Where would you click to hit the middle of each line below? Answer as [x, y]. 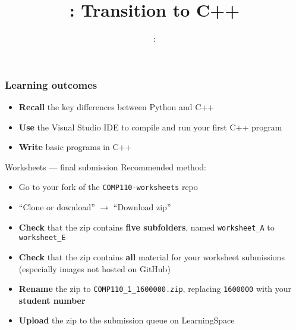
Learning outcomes [51, 84]
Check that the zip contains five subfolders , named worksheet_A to [147, 227]
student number [52, 300]
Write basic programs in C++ [75, 147]
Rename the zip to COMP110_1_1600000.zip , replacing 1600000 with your [155, 289]
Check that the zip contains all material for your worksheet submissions [152, 256]
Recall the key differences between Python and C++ [116, 107]
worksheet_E [42, 238]
